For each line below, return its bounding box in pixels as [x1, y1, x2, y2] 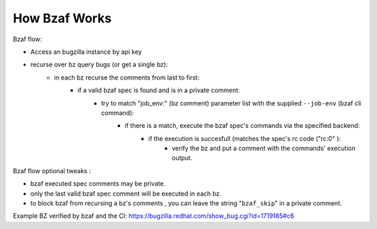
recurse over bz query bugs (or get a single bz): [30, 60, 168, 69]
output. [172, 154, 193, 162]
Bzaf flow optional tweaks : [13, 166, 91, 175]
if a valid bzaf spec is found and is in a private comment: [77, 86, 240, 94]
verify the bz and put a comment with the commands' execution [172, 144, 356, 153]
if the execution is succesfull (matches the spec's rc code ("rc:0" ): [148, 134, 341, 142]
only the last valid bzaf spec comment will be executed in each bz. [30, 189, 222, 198]
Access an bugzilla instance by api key [30, 47, 142, 56]
